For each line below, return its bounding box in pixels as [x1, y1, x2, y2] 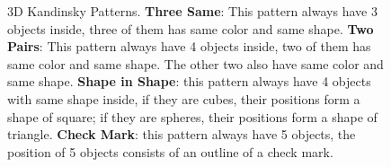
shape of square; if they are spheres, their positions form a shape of [7, 107, 378, 126]
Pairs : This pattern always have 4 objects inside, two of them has [7, 37, 371, 56]
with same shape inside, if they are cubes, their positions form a [7, 89, 360, 108]
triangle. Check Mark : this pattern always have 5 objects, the [7, 125, 356, 144]
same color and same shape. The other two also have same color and [7, 54, 384, 73]
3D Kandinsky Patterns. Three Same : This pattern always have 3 [7, 2, 378, 20]
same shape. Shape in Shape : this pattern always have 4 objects [7, 72, 371, 91]
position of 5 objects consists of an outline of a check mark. [7, 142, 333, 161]
